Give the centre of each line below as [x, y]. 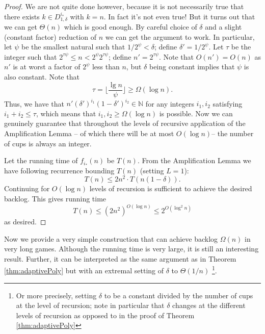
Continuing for [27, 188]
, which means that [66, 113]
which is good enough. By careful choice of [130, 27]
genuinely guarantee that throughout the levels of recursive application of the [125, 123]
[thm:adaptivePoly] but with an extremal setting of [84, 271]
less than [106, 67]
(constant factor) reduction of [50, 36]
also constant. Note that [42, 77]
